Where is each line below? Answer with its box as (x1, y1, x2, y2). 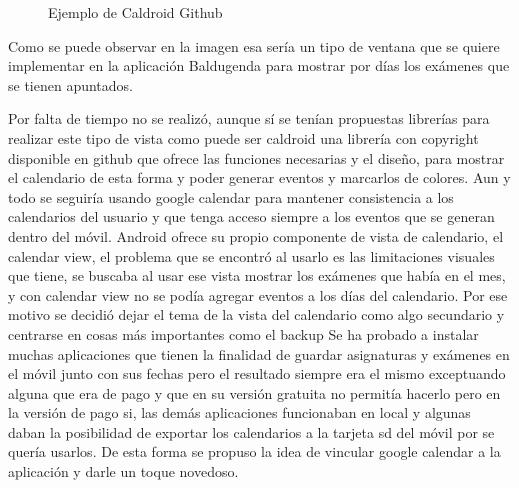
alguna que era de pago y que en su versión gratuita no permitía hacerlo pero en (8, 382, 501, 403)
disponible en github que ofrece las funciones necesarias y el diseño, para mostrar (8, 147, 505, 168)
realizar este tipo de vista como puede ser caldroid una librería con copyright (8, 127, 479, 148)
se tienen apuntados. (8, 74, 133, 95)
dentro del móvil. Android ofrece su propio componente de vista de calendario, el (8, 225, 504, 246)
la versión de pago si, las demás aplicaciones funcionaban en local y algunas (8, 402, 471, 423)
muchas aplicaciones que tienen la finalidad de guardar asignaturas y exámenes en (8, 343, 510, 364)
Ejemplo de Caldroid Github (48, 2, 223, 22)
